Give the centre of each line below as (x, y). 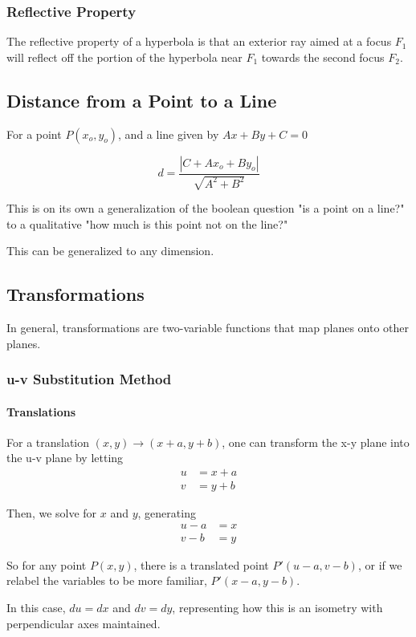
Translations (41, 411)
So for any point (47, 564)
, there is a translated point (201, 564)
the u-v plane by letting (65, 458)
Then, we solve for (52, 513)
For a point (34, 134)
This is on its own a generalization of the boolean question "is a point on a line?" (206, 208)
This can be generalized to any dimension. (110, 251)
